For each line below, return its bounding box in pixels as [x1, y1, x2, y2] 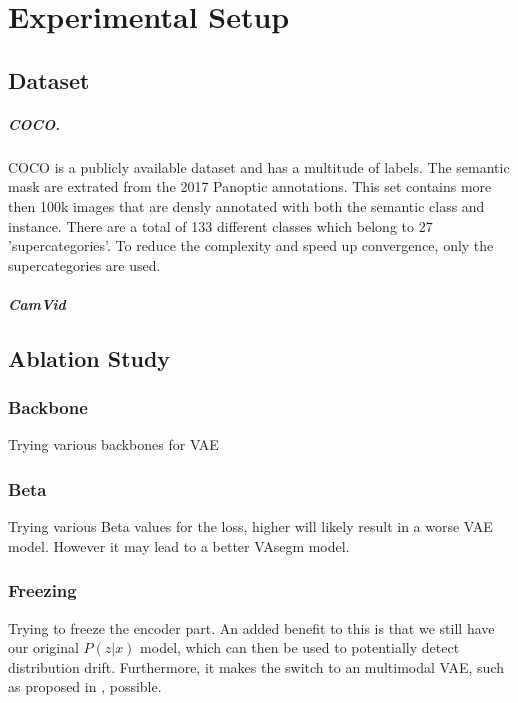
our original [8, 637, 79, 658]
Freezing [8, 578, 77, 603]
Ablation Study [8, 342, 171, 373]
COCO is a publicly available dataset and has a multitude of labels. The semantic [8, 156, 510, 177]
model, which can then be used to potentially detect [140, 637, 460, 658]
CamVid [8, 293, 66, 314]
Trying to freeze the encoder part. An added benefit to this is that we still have [8, 617, 495, 638]
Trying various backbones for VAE [8, 434, 219, 455]
